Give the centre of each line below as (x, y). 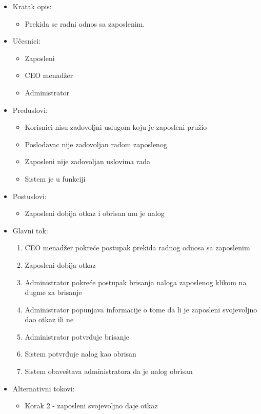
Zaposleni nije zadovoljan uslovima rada (88, 161)
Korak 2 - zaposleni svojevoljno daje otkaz (91, 406)
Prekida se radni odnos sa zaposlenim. (85, 23)
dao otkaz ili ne (49, 319)
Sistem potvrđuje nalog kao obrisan (81, 354)
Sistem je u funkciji (55, 178)
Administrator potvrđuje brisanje (77, 336)
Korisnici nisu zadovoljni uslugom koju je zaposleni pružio (116, 127)
